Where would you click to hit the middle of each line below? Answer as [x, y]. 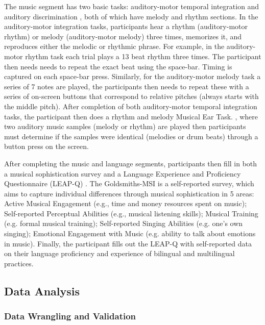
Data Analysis [42, 291]
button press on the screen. [46, 146]
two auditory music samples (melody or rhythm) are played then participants [125, 126]
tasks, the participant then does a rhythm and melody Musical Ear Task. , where [131, 116]
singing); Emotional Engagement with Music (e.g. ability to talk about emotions [130, 233]
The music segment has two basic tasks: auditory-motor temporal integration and [132, 6]
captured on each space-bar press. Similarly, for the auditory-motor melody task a [132, 76]
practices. [19, 263]
